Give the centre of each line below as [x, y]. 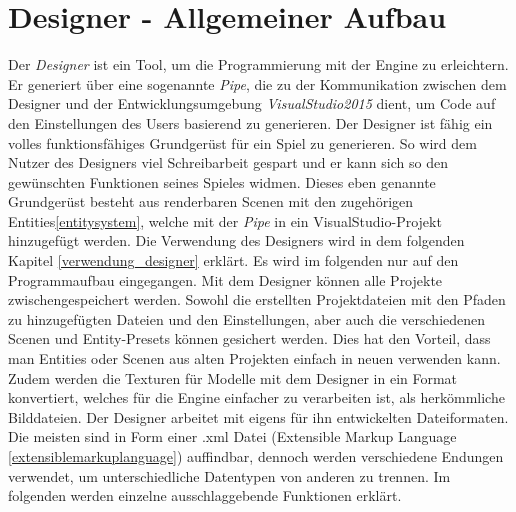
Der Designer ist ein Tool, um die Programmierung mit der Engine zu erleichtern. [258, 64]
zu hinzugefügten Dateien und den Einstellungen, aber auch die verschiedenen [247, 318]
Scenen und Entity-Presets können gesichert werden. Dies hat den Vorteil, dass [249, 338]
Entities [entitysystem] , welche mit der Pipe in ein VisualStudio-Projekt [225, 220]
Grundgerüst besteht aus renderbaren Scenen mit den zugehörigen [211, 201]
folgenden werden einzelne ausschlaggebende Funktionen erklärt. [205, 495]
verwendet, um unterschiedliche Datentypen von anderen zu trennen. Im [229, 475]
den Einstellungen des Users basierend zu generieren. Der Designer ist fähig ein [250, 122]
